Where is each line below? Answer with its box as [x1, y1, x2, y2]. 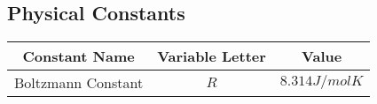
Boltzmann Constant [14, 72, 144, 93]
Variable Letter [157, 46, 266, 67]
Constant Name [22, 46, 135, 67]
